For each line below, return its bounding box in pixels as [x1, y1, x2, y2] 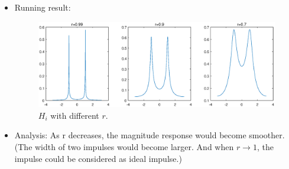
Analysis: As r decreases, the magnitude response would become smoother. [14, 129, 285, 141]
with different [50, 109, 99, 121]
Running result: [14, 1, 71, 13]
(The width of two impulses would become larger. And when [14, 140, 234, 152]
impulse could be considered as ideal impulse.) [14, 152, 182, 164]
